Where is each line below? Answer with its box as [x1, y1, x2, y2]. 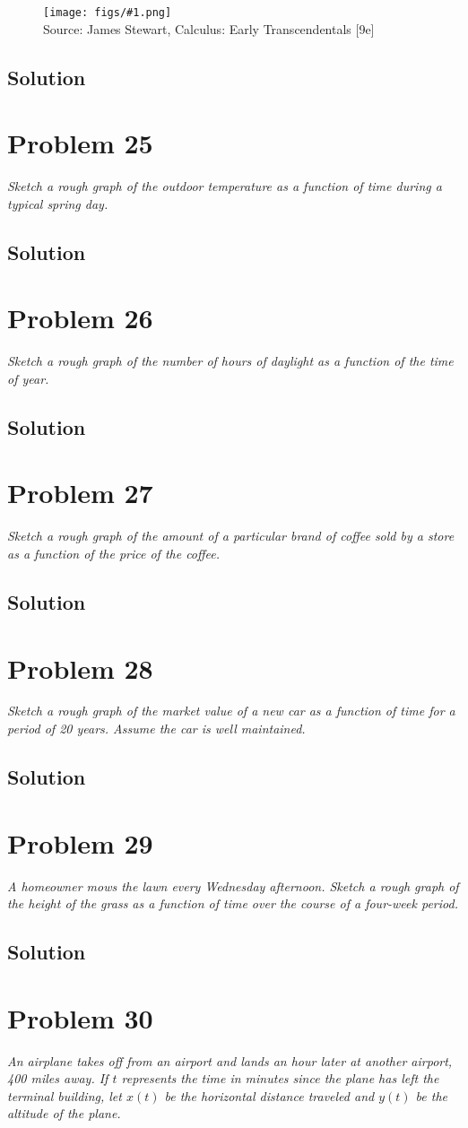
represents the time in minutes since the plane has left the [121, 1069, 439, 1088]
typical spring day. [7, 194, 108, 213]
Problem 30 [7, 999, 153, 1036]
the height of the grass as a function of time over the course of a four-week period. [7, 894, 458, 913]
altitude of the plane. [7, 1104, 121, 1123]
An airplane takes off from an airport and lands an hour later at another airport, [7, 1051, 453, 1070]
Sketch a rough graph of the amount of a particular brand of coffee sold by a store [7, 526, 455, 545]
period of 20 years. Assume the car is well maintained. [7, 719, 306, 738]
